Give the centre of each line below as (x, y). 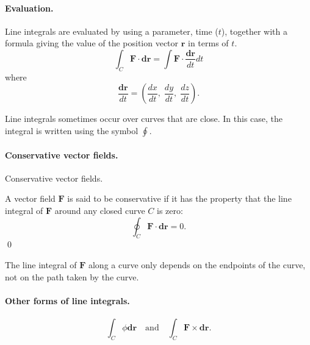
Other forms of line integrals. (67, 300)
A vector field (30, 198)
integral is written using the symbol (72, 130)
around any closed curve (100, 210)
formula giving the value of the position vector (92, 43)
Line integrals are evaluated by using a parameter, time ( (112, 31)
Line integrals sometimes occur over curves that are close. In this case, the (144, 119)
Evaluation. (29, 8)
